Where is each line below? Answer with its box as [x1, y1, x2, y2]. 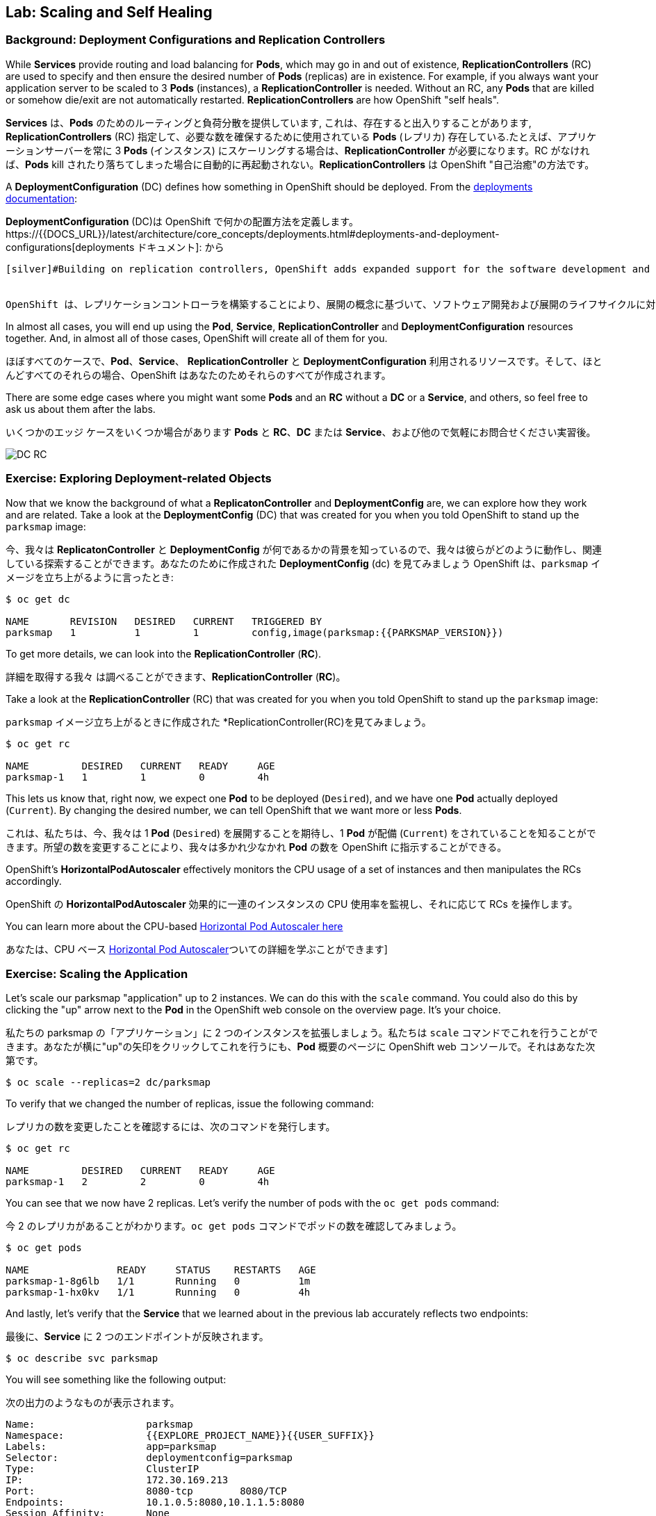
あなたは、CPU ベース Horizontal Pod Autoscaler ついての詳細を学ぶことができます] [6, 943, 388, 955]
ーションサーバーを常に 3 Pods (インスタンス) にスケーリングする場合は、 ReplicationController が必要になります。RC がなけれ [6, 144, 590, 156]
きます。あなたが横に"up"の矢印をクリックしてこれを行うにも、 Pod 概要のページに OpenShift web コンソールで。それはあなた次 [6, 1041, 596, 1053]
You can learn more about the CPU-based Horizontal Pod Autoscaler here [6, 920, 343, 932]
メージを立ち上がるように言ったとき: [6, 571, 174, 583]
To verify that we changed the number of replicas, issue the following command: [6, 1098, 375, 1110]
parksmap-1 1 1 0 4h [6, 771, 270, 783]
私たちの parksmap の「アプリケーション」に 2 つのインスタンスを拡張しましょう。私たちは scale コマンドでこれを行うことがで [6, 1027, 598, 1039]
